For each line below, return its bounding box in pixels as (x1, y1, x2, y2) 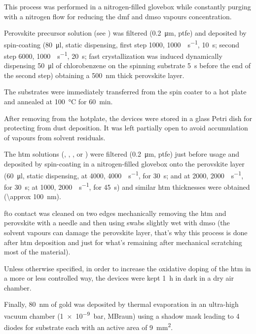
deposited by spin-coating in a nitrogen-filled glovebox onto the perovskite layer (4, 159, 245, 169)
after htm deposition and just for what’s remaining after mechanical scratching (4, 237, 242, 247)
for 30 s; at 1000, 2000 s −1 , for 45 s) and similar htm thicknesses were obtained (4, 180, 250, 192)
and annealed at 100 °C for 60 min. (4, 96, 113, 107)
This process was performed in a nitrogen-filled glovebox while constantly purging (4, 1, 251, 11)
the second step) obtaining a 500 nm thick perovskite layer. (4, 70, 184, 80)
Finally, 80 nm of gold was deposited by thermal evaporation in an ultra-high (4, 299, 239, 309)
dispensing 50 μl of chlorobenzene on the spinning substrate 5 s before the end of (4, 60, 251, 71)
